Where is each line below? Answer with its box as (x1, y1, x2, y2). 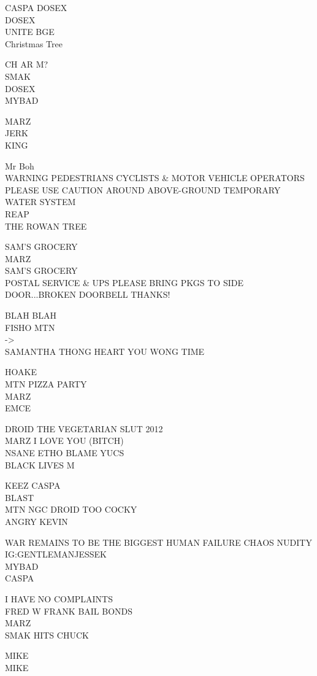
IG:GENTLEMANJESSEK (5, 548, 107, 561)
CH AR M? (5, 58, 48, 71)
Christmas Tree (5, 37, 63, 50)
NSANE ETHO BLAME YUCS (5, 446, 124, 459)
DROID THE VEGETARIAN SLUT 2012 (5, 422, 163, 435)
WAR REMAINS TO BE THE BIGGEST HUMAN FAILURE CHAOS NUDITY (5, 535, 312, 548)
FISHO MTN (5, 321, 55, 333)
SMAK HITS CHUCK (5, 628, 89, 641)
